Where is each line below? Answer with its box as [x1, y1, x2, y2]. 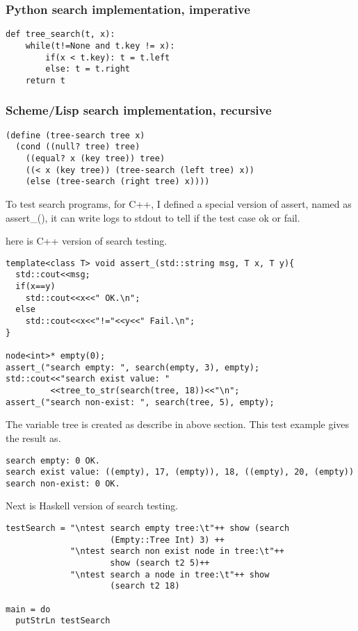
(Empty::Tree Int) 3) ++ [110, 534, 225, 545]
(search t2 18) [110, 581, 180, 591]
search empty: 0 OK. [6, 455, 101, 466]
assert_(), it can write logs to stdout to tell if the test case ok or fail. [6, 210, 300, 224]
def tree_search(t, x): [6, 29, 115, 40]
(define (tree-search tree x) [6, 130, 145, 140]
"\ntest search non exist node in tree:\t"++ [70, 546, 284, 557]
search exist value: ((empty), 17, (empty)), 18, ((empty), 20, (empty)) [6, 467, 355, 477]
